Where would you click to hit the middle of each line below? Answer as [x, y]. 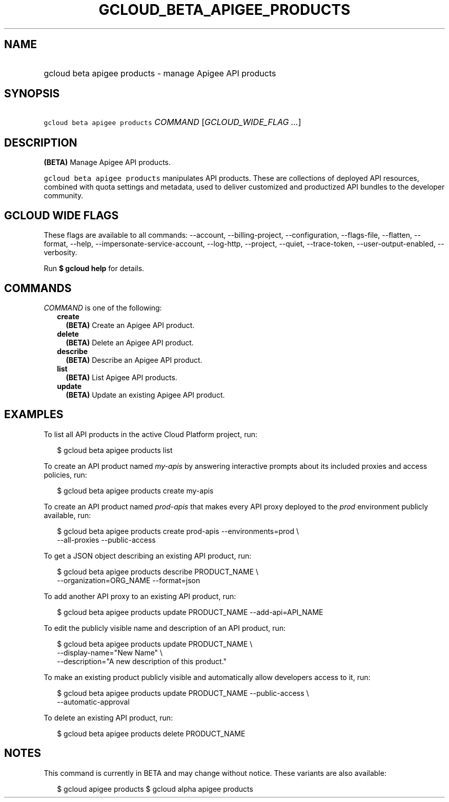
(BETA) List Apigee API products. [121, 377]
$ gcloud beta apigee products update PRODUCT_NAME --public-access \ [183, 693]
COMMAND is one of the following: [103, 307]
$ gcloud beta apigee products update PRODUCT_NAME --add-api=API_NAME [190, 612]
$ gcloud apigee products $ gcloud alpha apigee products [155, 789]
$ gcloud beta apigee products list [115, 450]
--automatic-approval [93, 702]
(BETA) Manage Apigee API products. [107, 162]
